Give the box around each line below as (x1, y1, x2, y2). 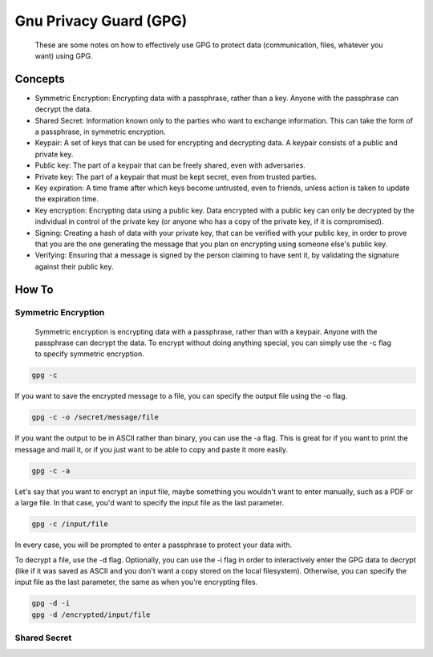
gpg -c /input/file (31, 520, 108, 529)
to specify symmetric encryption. (34, 349, 144, 359)
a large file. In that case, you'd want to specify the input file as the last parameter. (14, 498, 285, 508)
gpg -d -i (31, 598, 71, 608)
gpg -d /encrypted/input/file (31, 610, 151, 619)
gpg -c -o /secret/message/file (31, 413, 160, 422)
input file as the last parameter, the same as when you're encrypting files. (14, 578, 258, 587)
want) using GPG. (34, 51, 93, 60)
